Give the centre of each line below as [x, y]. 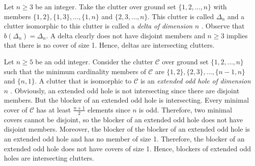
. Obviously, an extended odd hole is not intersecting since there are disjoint [125, 90]
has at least [54, 109]
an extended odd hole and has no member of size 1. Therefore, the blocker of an [124, 138]
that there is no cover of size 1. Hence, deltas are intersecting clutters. [109, 45]
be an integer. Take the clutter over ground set [106, 6]
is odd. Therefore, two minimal [185, 109]
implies [237, 35]
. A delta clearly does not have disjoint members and [126, 35]
